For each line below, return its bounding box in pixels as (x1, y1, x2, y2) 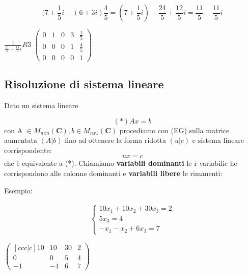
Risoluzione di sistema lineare (4, 76, 164, 92)
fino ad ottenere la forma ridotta (65, 135, 167, 145)
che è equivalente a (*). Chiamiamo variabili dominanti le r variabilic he (4, 158, 237, 168)
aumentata (4, 135, 37, 145)
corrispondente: (4, 144, 52, 155)
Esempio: (4, 185, 33, 195)
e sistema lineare (192, 135, 244, 145)
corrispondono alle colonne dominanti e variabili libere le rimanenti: (4, 167, 223, 178)
